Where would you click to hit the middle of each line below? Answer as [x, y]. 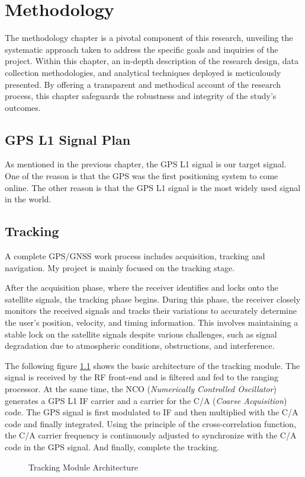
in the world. [28, 199]
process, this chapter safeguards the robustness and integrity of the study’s [141, 96]
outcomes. [23, 107]
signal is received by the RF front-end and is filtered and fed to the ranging [142, 377]
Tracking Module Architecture [83, 467]
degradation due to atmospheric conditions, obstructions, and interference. [140, 346]
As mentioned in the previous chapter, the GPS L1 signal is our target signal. [146, 164]
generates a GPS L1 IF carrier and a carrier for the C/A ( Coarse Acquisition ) [146, 400]
